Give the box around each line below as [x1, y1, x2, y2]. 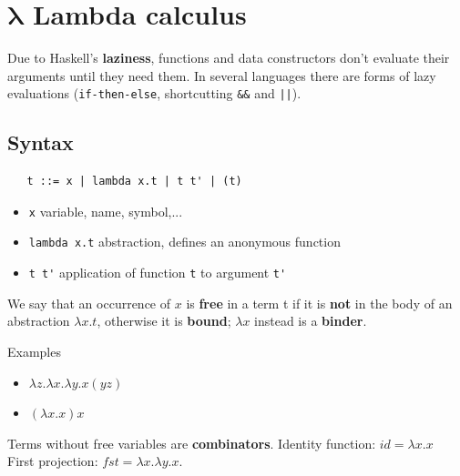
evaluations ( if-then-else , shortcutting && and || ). [7, 84, 302, 103]
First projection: [7, 451, 98, 471]
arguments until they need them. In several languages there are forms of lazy [7, 66, 436, 85]
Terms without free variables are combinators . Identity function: [7, 433, 376, 452]
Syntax [7, 128, 74, 157]
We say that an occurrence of [7, 293, 171, 312]
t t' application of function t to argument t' [28, 263, 287, 282]
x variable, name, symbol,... [28, 201, 183, 220]
